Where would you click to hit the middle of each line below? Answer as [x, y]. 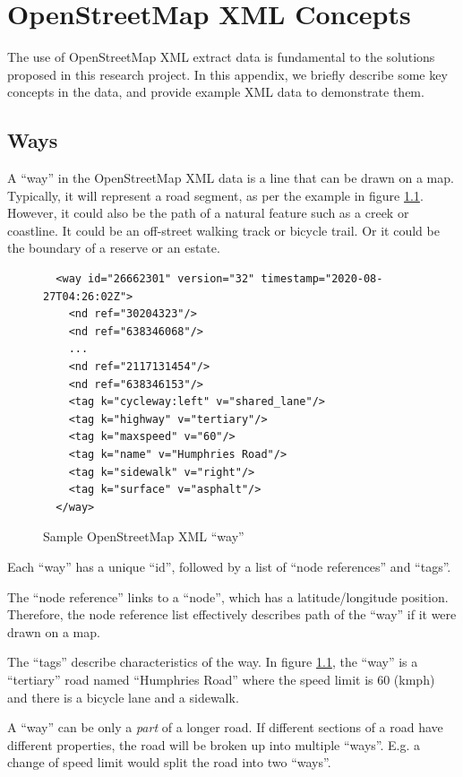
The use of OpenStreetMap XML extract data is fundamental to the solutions [221, 57]
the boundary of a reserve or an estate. [114, 248]
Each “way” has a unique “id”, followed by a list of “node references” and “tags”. [229, 566]
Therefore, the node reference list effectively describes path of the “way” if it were [232, 614]
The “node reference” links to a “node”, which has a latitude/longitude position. [228, 596]
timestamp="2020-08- [322, 279]
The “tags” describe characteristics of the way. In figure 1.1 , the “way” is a [213, 662]
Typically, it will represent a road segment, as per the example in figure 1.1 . [215, 195]
